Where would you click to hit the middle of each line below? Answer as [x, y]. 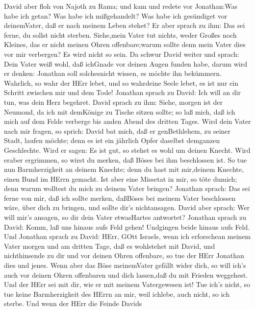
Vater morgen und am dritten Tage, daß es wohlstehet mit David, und [110, 246]
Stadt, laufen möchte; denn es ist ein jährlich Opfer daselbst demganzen [112, 140]
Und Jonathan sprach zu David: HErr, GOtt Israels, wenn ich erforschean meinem [127, 236]
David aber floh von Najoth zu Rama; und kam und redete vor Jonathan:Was [121, 6]
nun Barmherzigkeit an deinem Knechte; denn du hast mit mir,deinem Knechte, [124, 169]
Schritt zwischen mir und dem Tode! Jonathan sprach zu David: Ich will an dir [122, 92]
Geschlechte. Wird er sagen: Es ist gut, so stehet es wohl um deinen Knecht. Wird [127, 150]
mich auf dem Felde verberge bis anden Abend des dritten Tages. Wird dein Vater [127, 121]
